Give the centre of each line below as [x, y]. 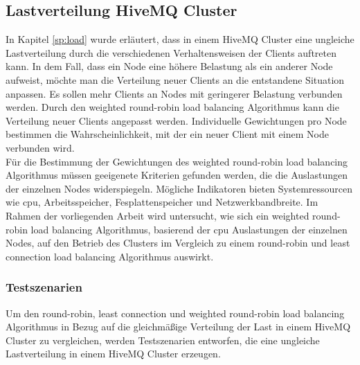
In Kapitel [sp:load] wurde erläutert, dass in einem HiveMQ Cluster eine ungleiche [180, 39]
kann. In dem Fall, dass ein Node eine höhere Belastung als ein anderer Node [169, 66]
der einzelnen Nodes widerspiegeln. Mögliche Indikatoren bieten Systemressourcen [179, 188]
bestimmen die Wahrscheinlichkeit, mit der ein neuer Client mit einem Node [167, 134]
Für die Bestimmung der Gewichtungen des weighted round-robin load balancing [177, 161]
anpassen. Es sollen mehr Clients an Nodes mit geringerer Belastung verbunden [174, 93]
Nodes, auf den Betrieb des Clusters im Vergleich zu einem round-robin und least [178, 243]
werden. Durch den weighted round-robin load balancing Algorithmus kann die [172, 107]
